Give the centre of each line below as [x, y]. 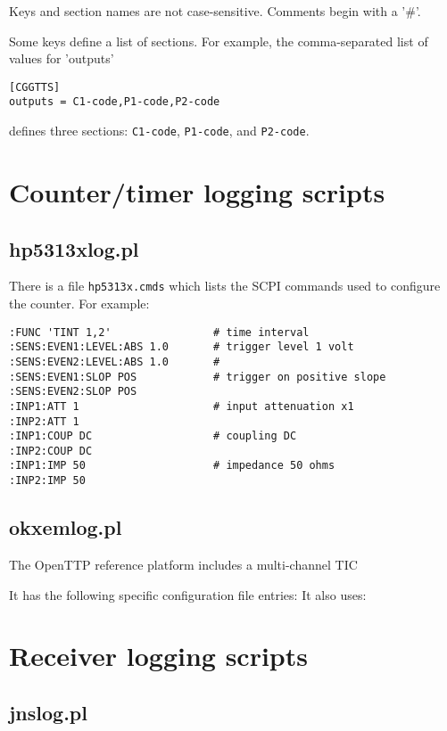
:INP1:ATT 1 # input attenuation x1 [182, 406]
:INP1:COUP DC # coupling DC [153, 436]
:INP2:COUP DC [51, 451]
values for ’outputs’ [62, 58]
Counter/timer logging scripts [197, 191]
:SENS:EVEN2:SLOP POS [73, 392]
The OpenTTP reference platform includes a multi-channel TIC [183, 564]
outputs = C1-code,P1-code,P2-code [115, 102]
